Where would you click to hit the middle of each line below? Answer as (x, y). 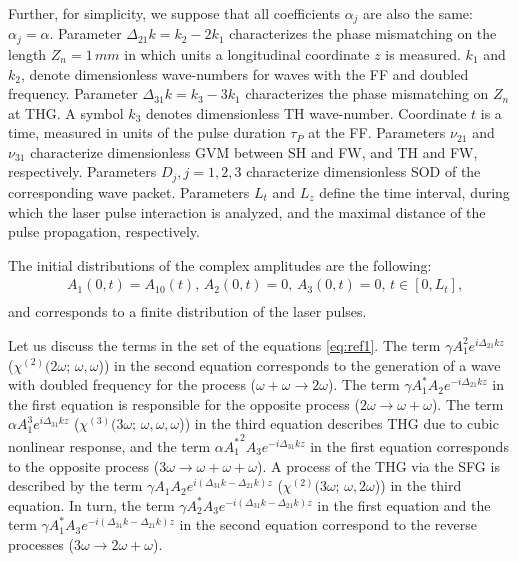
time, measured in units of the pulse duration (147, 132)
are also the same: (418, 13)
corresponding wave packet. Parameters (129, 191)
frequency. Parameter (73, 93)
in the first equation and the (404, 504)
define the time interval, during (414, 191)
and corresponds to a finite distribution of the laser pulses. (187, 311)
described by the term (75, 485)
